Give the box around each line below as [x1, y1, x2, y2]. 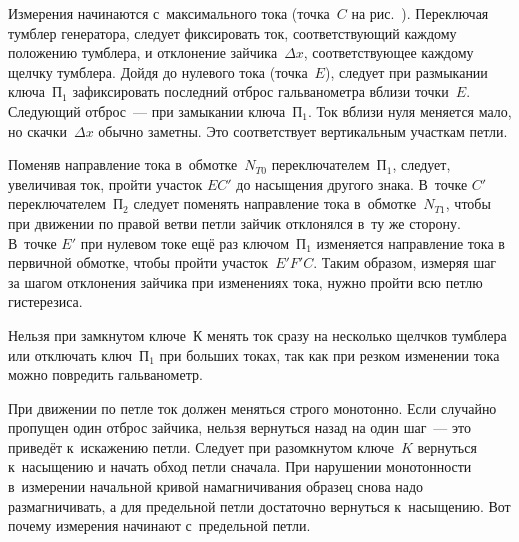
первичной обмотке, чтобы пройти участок [8, 252, 269, 273]
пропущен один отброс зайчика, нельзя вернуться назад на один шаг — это [8, 417, 471, 438]
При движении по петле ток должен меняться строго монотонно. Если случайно [8, 397, 497, 418]
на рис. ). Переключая [351, 3, 489, 23]
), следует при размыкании [324, 61, 488, 82]
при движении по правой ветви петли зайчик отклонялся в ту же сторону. [8, 212, 461, 233]
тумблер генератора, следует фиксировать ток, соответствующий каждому [8, 22, 457, 43]
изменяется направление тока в [316, 232, 505, 253]
